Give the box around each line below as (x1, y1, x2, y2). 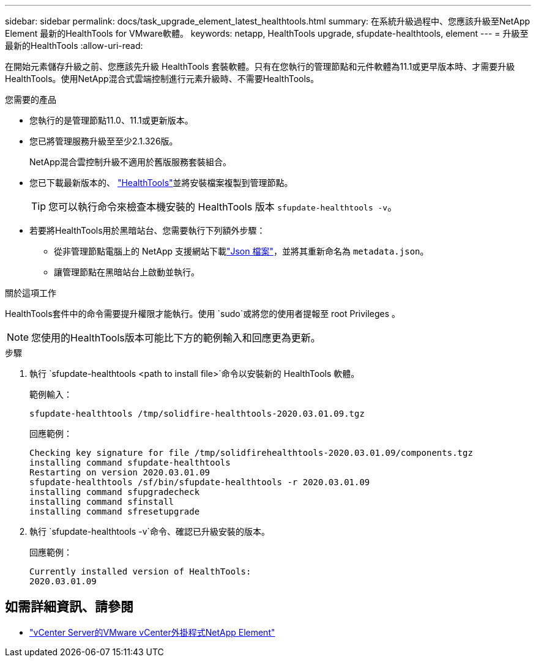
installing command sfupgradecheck (29, 487, 200, 497)
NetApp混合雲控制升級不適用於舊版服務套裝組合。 (29, 157, 232, 167)
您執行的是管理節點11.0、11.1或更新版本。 (29, 115, 193, 125)
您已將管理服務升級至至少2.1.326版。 (29, 136, 178, 146)
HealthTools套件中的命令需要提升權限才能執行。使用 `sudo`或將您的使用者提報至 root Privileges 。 (5, 308, 401, 319)
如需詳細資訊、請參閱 (5, 599, 133, 615)
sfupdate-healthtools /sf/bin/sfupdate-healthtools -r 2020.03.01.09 (29, 477, 370, 487)
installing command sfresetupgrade (29, 507, 200, 516)
